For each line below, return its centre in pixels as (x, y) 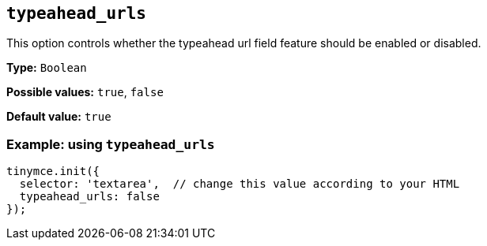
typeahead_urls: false (89, 197)
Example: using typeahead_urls (111, 144)
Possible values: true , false (85, 92)
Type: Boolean (47, 68)
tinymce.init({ (53, 171)
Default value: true (59, 117)
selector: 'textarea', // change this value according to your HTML (240, 184)
